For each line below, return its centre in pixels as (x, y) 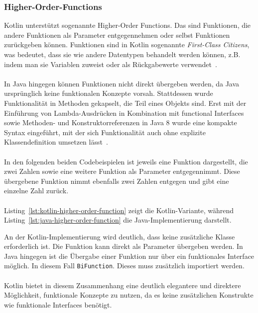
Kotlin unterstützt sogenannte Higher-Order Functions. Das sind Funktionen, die (128, 25)
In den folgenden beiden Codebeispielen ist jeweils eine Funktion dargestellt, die (126, 161)
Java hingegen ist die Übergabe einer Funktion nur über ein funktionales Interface (129, 256)
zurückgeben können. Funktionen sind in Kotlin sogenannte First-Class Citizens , (127, 44)
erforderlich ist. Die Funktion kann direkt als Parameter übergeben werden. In (124, 246)
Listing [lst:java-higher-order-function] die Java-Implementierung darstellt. (118, 220)
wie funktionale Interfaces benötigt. (58, 304)
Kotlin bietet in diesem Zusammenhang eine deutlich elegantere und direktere (123, 285)
